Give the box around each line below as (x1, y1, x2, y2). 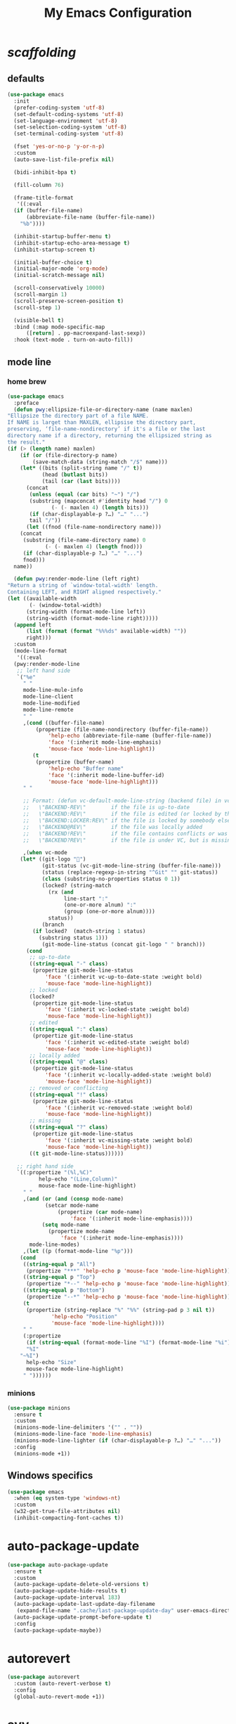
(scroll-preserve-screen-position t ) (13, 297, 124, 304)
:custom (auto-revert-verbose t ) (13, 1680, 112, 1687)
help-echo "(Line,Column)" (38, 1176, 118, 1183)
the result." (7, 438, 46, 446)
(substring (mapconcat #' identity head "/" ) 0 (29, 497, 169, 504)
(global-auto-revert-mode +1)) (13, 1693, 105, 1701)
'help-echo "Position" (51, 1313, 118, 1320)
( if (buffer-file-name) (13, 207, 83, 214)
